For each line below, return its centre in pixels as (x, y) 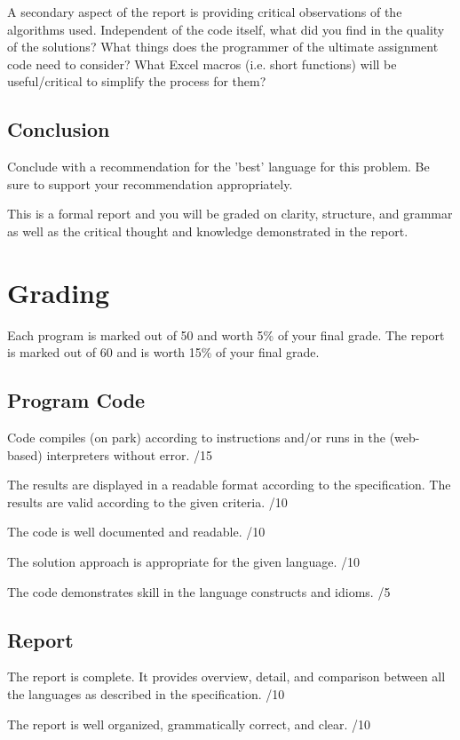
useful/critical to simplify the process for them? (137, 81)
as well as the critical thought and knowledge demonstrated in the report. (208, 231)
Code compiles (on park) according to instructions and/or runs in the (196, 438)
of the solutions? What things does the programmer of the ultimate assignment (223, 47)
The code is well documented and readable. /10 (136, 532)
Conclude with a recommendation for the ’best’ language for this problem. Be (218, 167)
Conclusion (59, 129)
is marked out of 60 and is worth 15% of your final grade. (163, 352)
